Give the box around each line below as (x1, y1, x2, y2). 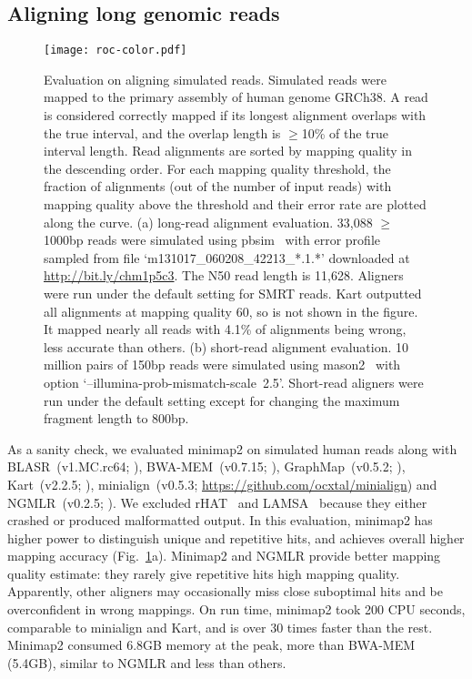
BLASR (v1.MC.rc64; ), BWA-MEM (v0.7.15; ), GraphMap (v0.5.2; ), (7, 457, 406, 476)
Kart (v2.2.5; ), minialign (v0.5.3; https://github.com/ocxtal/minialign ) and (7, 474, 437, 493)
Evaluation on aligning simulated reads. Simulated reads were (44, 69, 387, 88)
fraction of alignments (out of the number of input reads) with (44, 177, 392, 196)
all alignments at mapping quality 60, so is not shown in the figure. (44, 301, 418, 320)
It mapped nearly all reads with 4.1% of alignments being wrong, (44, 319, 407, 339)
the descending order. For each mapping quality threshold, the (44, 158, 391, 177)
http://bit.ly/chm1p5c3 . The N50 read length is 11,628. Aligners (44, 266, 404, 285)
